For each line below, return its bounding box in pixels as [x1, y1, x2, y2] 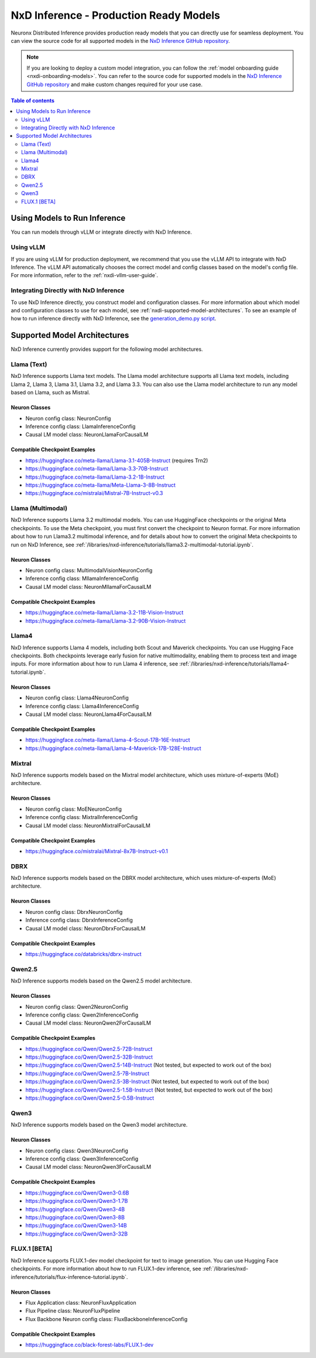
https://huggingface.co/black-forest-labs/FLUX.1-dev [25, 1342, 154, 1349]
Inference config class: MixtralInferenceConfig [25, 814, 138, 821]
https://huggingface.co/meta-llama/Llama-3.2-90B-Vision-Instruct [25, 617, 186, 624]
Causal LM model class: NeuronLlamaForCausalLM [25, 431, 149, 438]
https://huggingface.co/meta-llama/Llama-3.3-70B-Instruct [25, 465, 169, 472]
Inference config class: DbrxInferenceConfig [25, 917, 133, 924]
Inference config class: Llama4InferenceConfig [25, 702, 139, 709]
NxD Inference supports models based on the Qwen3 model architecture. [11, 1121, 188, 1128]
